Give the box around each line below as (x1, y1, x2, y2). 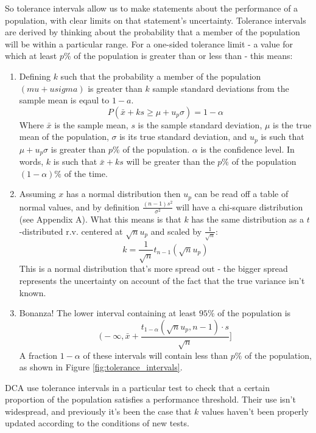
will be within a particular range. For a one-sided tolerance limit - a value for (5, 37, 293, 50)
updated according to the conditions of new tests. (5, 417, 189, 429)
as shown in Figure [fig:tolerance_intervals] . (19, 361, 183, 373)
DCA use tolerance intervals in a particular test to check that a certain (5, 381, 270, 393)
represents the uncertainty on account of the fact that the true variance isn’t (19, 274, 305, 286)
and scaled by (150, 224, 202, 237)
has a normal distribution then (66, 187, 181, 200)
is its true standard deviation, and (119, 130, 247, 143)
